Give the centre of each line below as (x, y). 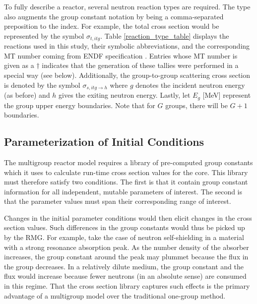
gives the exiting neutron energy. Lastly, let (125, 95)
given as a (19, 65)
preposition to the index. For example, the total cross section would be (112, 26)
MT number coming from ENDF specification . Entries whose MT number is (121, 55)
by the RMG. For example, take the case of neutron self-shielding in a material (124, 237)
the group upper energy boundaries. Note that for (80, 105)
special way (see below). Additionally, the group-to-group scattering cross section (127, 75)
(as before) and (27, 95)
